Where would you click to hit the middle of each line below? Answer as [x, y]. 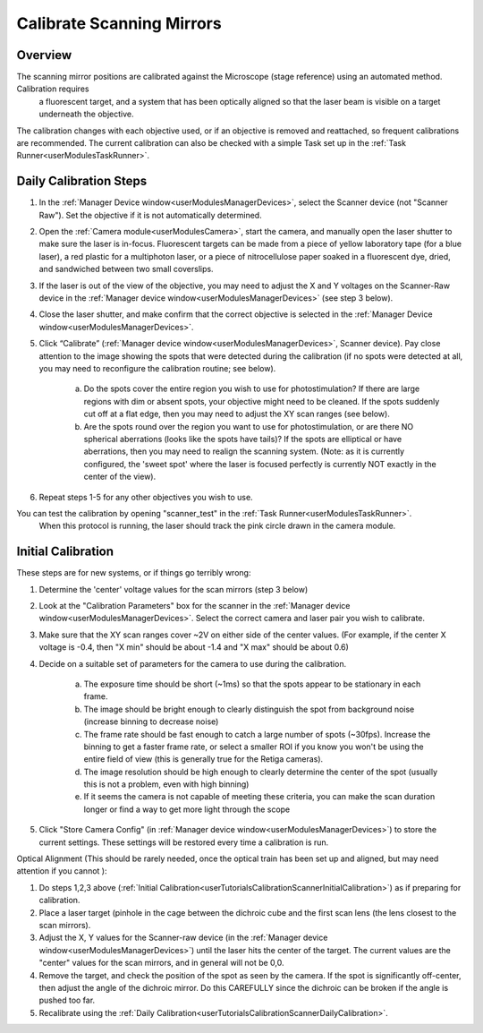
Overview [44, 55]
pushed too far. [67, 1000]
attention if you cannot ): [62, 871]
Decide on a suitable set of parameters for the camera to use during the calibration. [193, 663]
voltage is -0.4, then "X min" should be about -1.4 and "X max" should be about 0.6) [194, 647]
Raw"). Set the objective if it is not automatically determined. [151, 215]
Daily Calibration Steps [82, 181]
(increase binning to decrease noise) [151, 721]
